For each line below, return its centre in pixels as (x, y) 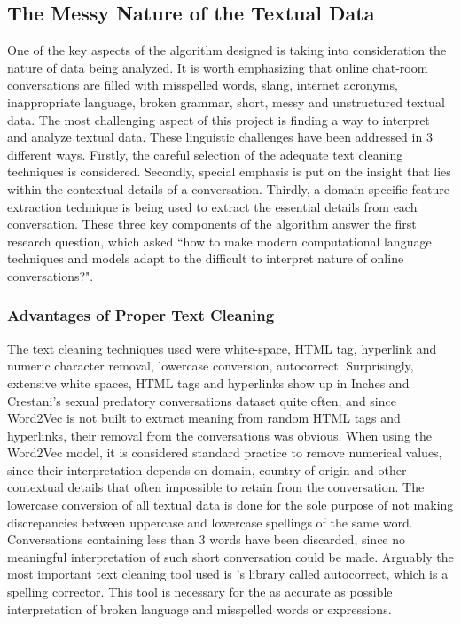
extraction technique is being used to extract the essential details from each (212, 206)
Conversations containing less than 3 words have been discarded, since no (207, 539)
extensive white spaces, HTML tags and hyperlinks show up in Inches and (208, 382)
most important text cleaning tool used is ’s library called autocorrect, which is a (228, 574)
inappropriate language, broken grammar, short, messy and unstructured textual (226, 101)
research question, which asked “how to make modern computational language (219, 241)
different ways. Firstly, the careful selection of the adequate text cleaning (205, 154)
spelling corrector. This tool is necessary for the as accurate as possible (200, 592)
